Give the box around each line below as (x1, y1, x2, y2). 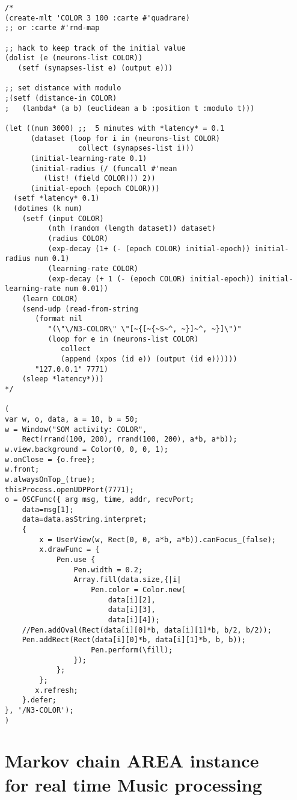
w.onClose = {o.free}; (5, 455, 96, 464)
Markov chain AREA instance (5, 748, 259, 773)
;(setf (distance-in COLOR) (5, 93, 117, 102)
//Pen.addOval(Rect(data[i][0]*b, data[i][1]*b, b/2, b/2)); (22, 625, 272, 634)
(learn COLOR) (22, 295, 78, 304)
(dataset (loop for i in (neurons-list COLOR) (30, 134, 220, 143)
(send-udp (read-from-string (22, 304, 138, 313)
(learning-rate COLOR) (47, 264, 138, 273)
